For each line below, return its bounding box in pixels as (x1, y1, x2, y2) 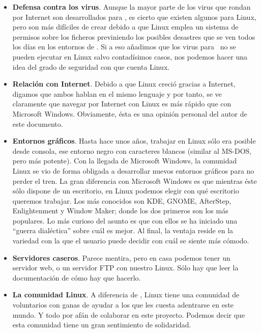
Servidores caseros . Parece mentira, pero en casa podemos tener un (12, 252, 230, 263)
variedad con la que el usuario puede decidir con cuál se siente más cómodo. (12, 235, 249, 246)
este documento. (12, 118, 63, 129)
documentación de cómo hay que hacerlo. (12, 272, 141, 283)
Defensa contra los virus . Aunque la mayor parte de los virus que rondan (12, 2, 251, 12)
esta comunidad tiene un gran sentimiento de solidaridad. (12, 319, 191, 330)
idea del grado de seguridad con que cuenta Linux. (12, 61, 170, 72)
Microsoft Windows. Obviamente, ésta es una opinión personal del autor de (12, 108, 247, 119)
